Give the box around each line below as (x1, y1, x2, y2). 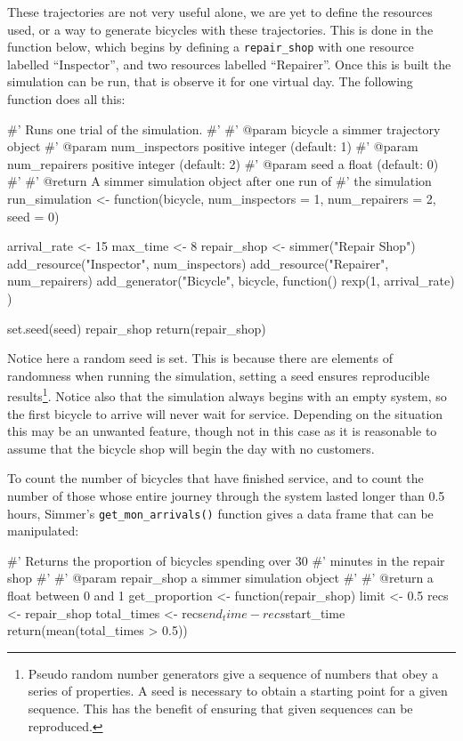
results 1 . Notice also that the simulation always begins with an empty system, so (7, 384, 447, 405)
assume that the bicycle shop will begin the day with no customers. (7, 439, 375, 457)
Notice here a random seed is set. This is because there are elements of (7, 349, 394, 367)
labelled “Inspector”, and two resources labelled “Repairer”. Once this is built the (7, 54, 451, 73)
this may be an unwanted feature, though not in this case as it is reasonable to (7, 422, 437, 440)
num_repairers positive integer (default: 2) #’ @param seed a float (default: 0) (7, 154, 439, 173)
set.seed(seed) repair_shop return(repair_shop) (7, 318, 266, 337)
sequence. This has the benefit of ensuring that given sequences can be (28, 698, 413, 717)
